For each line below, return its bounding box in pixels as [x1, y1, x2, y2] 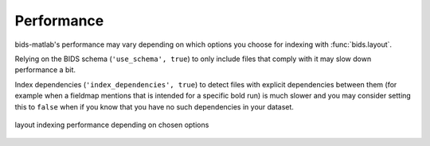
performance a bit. [14, 65, 76, 75]
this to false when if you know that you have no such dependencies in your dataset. [14, 102, 295, 111]
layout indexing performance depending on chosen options [14, 120, 209, 129]
